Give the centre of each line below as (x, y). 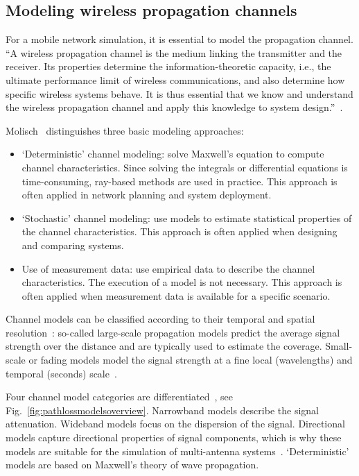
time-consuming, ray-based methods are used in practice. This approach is (179, 181)
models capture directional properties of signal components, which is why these (174, 437)
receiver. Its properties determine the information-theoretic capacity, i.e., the (168, 66)
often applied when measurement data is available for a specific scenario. (176, 295)
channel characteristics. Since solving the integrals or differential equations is (185, 167)
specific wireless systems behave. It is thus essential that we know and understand (179, 93)
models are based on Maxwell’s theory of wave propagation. (132, 465)
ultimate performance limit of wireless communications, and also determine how (175, 79)
